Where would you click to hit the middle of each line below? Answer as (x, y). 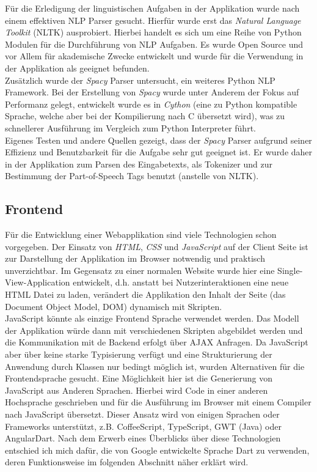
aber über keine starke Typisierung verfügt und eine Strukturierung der (139, 354)
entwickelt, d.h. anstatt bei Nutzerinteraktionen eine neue (181, 282)
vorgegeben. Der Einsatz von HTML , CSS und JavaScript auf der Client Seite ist (157, 246)
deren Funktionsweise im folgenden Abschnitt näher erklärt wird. (127, 462)
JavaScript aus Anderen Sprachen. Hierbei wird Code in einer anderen (137, 390)
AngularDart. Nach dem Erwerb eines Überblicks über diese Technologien (143, 438)
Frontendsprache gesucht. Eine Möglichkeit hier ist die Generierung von (139, 378)
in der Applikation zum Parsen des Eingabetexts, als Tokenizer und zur (139, 164)
